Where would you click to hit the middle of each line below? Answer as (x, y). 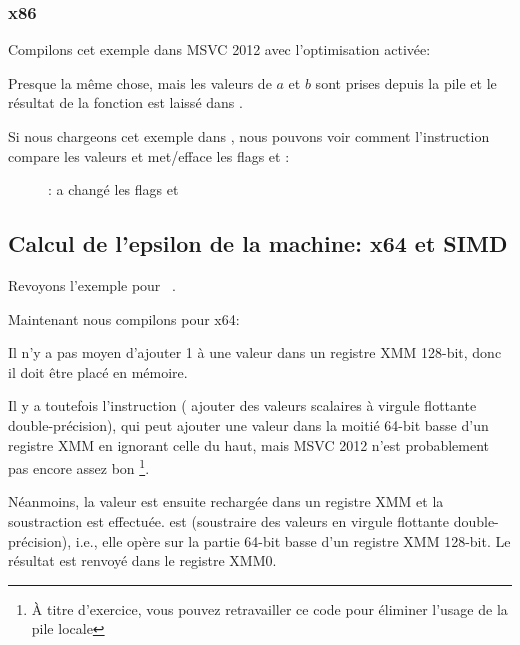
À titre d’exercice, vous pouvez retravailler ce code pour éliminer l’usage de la (269, 608)
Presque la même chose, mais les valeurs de (140, 82)
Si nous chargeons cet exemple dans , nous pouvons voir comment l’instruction (249, 136)
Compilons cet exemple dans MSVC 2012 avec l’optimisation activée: (219, 49)
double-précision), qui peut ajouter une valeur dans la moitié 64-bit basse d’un (248, 424)
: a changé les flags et (113, 189)
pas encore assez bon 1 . (79, 466)
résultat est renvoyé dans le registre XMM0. (142, 560)
